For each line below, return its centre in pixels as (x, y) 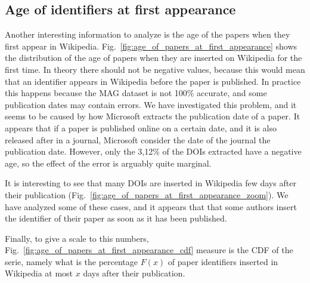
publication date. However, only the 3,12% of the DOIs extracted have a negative (153, 151)
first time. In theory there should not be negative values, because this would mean (155, 69)
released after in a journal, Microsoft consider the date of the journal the (138, 139)
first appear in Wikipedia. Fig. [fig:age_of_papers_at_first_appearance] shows (151, 46)
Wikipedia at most (39, 273)
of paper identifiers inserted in (223, 261)
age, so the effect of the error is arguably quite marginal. (108, 163)
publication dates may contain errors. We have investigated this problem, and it (151, 104)
